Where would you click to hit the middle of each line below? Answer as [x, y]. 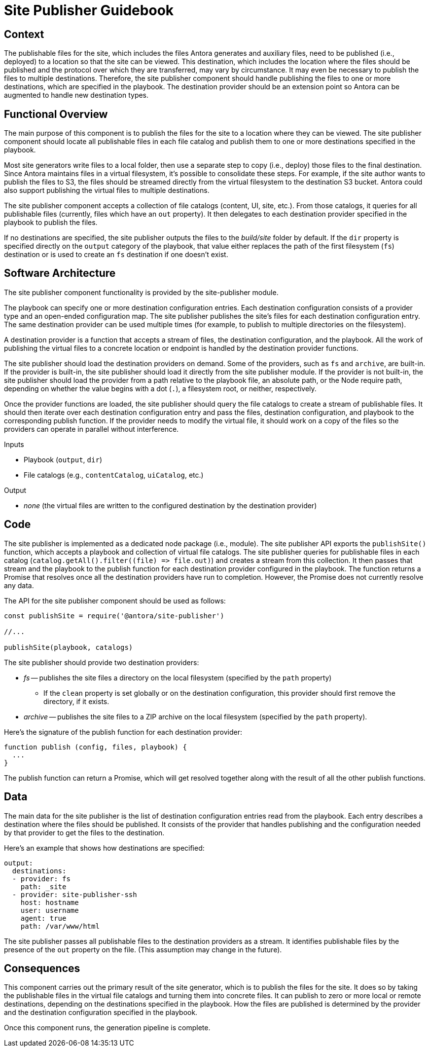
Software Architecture [60, 273]
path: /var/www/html [60, 926]
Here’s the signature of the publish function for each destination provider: [123, 732]
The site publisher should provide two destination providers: [102, 662]
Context [24, 34]
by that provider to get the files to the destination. [84, 832]
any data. [19, 585]
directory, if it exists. [76, 701]
